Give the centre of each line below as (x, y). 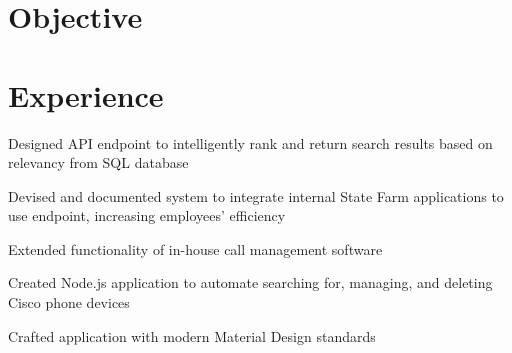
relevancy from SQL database (98, 162)
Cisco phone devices (69, 302)
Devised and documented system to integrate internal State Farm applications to (256, 195)
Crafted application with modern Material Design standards (192, 335)
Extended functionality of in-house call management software (195, 248)
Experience (86, 94)
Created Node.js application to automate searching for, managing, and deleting (250, 282)
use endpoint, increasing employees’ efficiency (147, 215)
